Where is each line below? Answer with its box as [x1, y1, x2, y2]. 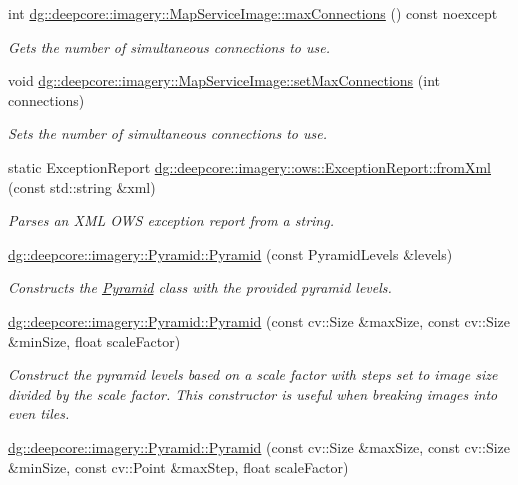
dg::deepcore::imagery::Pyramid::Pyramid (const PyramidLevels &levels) [8, 243, 453, 264]
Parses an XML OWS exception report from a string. [8, 210, 334, 231]
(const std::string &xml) [8, 176, 156, 197]
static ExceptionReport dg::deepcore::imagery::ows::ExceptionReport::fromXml [8, 156, 492, 177]
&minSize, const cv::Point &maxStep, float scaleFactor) [8, 456, 349, 477]
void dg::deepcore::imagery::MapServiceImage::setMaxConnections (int [8, 70, 440, 91]
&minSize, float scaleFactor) [8, 330, 181, 351]
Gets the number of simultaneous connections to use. [8, 36, 330, 57]
